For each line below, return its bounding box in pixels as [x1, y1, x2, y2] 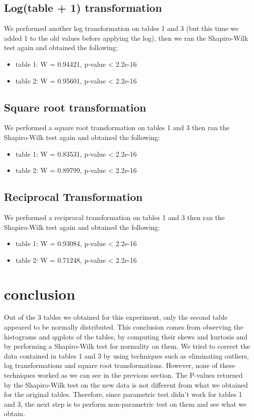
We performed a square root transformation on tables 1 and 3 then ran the [4, 122, 230, 133]
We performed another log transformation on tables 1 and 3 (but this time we [4, 23, 239, 33]
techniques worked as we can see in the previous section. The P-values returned [4, 370, 243, 380]
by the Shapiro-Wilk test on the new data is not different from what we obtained [4, 379, 248, 390]
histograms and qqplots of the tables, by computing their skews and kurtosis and [4, 331, 248, 341]
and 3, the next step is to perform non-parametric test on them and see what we [4, 398, 247, 409]
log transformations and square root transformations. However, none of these [4, 360, 235, 370]
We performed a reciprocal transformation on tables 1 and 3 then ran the [4, 212, 225, 222]
